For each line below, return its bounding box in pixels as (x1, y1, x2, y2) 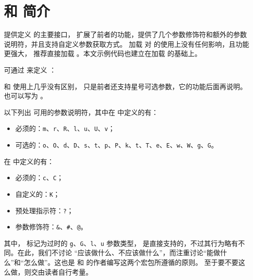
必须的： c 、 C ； (15, 172, 64, 183)
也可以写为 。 (4, 91, 47, 101)
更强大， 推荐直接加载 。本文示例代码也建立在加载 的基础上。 (4, 48, 201, 58)
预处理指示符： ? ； (15, 205, 73, 215)
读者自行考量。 (44, 266, 92, 277)
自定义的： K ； (15, 188, 60, 199)
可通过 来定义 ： (4, 64, 56, 75)
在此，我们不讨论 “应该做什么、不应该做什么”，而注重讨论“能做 (17, 247, 220, 258)
